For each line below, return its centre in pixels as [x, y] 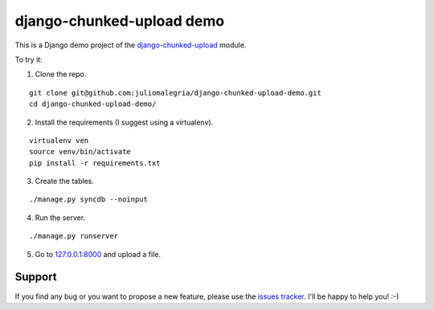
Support [36, 277]
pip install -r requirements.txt [95, 163]
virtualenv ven [59, 140]
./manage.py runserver [74, 236]
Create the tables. [64, 182]
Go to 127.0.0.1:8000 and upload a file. [98, 254]
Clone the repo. [61, 74]
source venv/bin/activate [80, 152]
